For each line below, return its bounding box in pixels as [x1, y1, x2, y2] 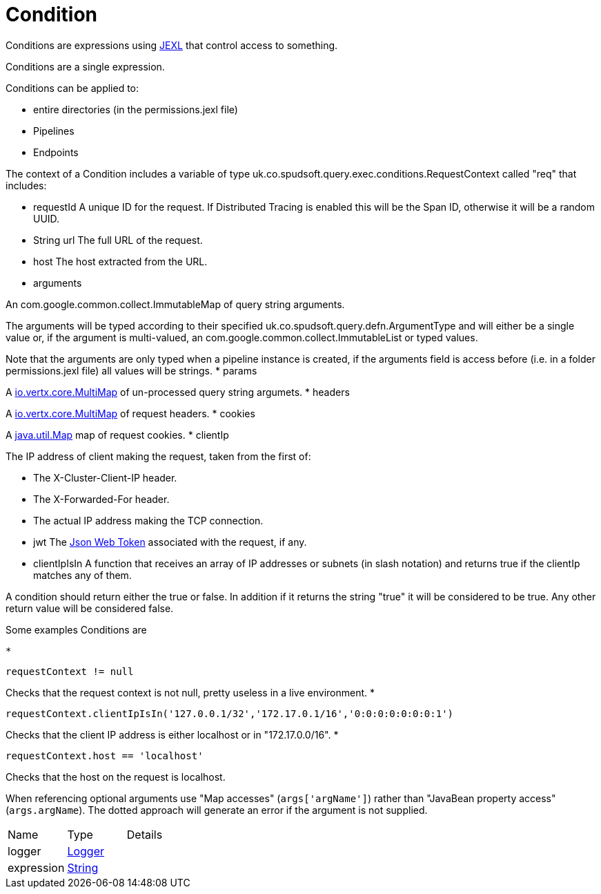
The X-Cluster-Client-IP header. [33, 471, 177, 484]
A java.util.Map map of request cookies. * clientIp [6, 428, 229, 441]
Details [126, 827, 163, 841]
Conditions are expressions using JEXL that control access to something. [6, 39, 338, 51]
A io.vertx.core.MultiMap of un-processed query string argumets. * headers [6, 386, 350, 398]
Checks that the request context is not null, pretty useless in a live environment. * [6, 686, 375, 698]
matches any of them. [33, 569, 132, 581]
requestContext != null [6, 665, 134, 677]
